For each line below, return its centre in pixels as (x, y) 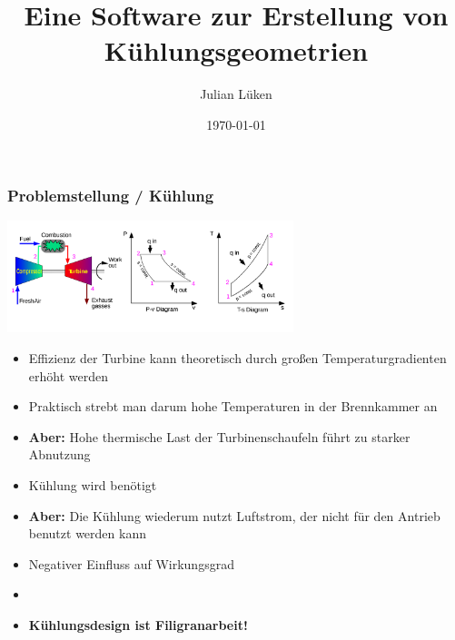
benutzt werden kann (87, 533)
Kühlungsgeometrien (236, 50)
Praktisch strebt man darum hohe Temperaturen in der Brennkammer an (233, 406)
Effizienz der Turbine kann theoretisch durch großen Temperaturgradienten (237, 358)
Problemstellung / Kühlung (111, 195)
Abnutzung (59, 454)
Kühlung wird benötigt (93, 485)
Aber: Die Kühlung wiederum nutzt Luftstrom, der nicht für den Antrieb (234, 515)
